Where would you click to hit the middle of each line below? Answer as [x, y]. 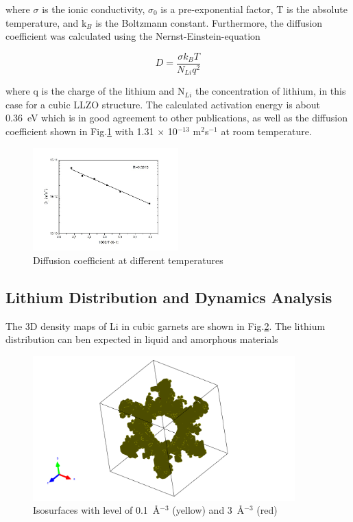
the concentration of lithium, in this [270, 91]
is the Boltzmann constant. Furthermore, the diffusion [209, 22]
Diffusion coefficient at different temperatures [128, 260]
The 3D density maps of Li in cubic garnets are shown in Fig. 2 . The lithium [166, 325]
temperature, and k [46, 22]
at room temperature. [266, 131]
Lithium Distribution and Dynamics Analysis [169, 297]
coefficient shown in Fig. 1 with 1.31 [80, 131]
